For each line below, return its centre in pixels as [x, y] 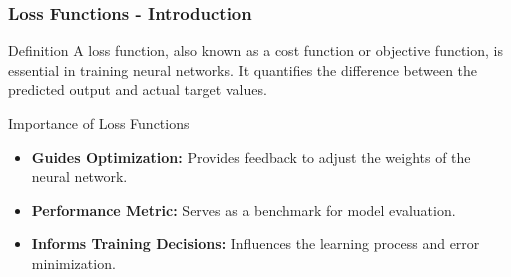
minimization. [73, 262]
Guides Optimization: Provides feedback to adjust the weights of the [251, 156]
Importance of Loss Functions [99, 123]
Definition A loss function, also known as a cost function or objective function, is [256, 50]
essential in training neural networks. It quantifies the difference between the [243, 69]
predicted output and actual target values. [137, 89]
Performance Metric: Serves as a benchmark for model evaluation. [243, 209]
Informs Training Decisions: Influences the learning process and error [255, 243]
